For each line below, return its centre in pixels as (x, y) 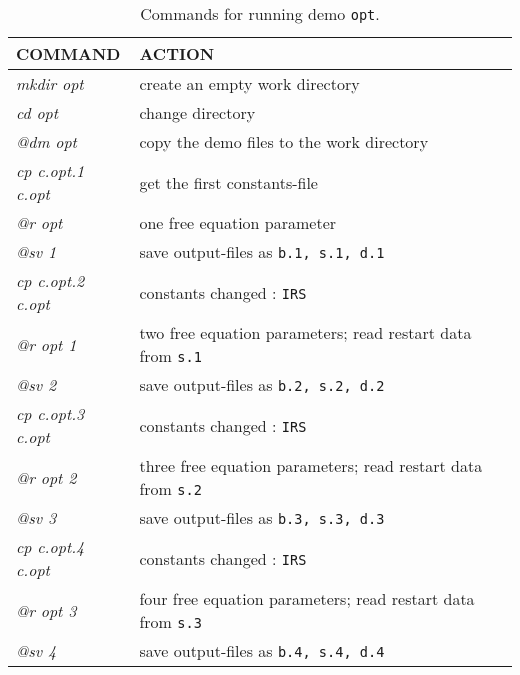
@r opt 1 (46, 344)
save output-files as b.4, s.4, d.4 (262, 650)
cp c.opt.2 (50, 280)
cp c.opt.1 (50, 170)
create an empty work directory (249, 83)
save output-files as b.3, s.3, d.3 (262, 517)
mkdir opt (50, 83)
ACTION (177, 53)
